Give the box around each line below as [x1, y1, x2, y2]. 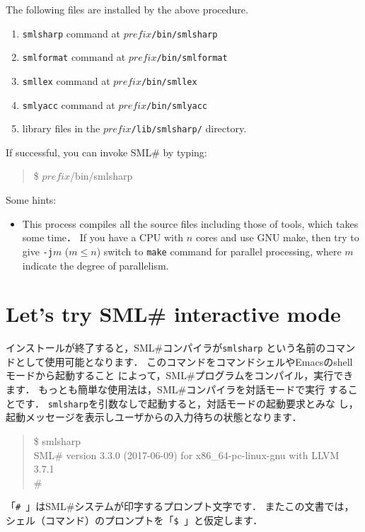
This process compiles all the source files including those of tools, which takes [22, 216, 359, 231]
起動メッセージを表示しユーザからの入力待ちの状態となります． [6, 410, 302, 424]
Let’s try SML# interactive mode [6, 299, 341, 328]
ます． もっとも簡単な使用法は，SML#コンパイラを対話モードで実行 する [6, 382, 348, 397]
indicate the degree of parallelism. [22, 258, 169, 272]
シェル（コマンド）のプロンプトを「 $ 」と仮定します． [6, 512, 263, 527]
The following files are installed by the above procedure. [6, 2, 248, 16]
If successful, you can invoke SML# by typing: [6, 144, 207, 159]
